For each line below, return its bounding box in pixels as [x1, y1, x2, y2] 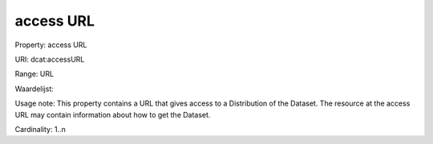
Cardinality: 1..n [14, 124, 66, 134]
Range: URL [14, 69, 55, 79]
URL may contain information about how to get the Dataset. [14, 110, 211, 119]
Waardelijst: [14, 84, 54, 94]
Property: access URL [14, 40, 87, 50]
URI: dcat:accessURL [14, 54, 85, 64]
